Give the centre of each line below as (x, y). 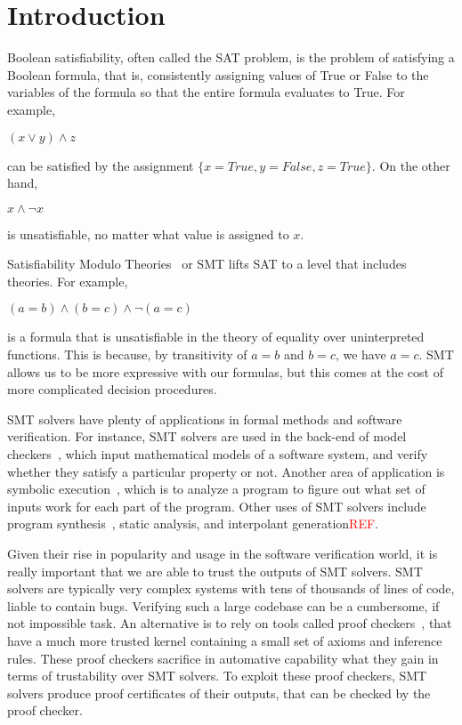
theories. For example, (68, 281)
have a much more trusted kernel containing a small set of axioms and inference (225, 640)
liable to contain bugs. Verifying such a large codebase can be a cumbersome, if (223, 605)
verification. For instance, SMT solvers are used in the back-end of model (207, 436)
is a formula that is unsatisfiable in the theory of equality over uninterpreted (216, 337)
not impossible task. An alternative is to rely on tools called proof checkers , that (230, 623)
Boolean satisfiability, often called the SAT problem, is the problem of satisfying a (231, 57)
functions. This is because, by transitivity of (127, 354)
